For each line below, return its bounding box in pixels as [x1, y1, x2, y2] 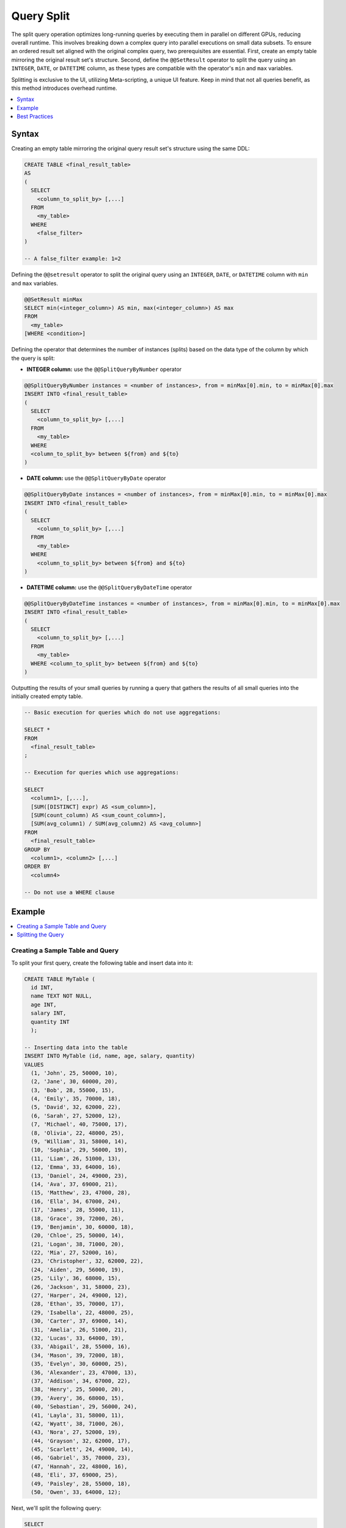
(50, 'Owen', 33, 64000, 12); [31, 1489, 122, 1496]
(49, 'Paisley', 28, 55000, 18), [31, 1480, 131, 1487]
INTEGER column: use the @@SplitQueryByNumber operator [26, 365, 182, 373]
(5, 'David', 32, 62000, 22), [31, 1104, 122, 1111]
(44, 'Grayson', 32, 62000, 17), [31, 1437, 131, 1444]
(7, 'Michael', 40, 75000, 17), [31, 1121, 128, 1128]
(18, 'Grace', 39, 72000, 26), [31, 1215, 125, 1222]
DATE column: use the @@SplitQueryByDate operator [26, 474, 166, 482]
